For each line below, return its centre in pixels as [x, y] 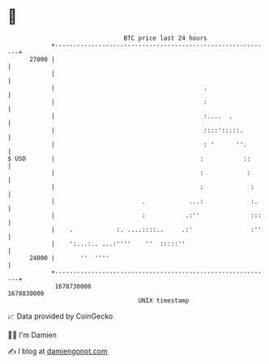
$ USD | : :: [129, 158]
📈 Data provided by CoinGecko [60, 316]
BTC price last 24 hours [165, 38]
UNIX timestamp [164, 300]
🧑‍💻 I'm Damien [32, 335]
